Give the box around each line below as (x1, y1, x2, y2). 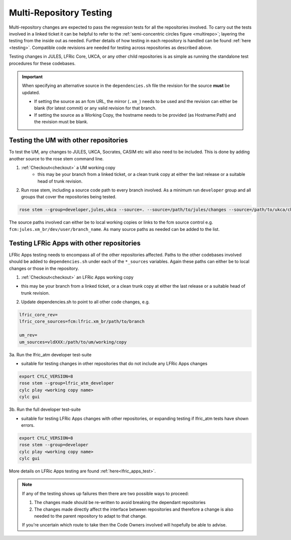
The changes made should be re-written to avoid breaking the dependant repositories (34, 500, 206, 505)
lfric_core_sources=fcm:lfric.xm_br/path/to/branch (19, 319, 145, 324)
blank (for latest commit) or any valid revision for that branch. (34, 105, 157, 111)
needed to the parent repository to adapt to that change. (34, 513, 147, 519)
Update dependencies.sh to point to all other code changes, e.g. (21, 299, 150, 305)
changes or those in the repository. (9, 265, 79, 271)
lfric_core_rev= (19, 312, 58, 318)
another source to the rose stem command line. (9, 156, 104, 161)
